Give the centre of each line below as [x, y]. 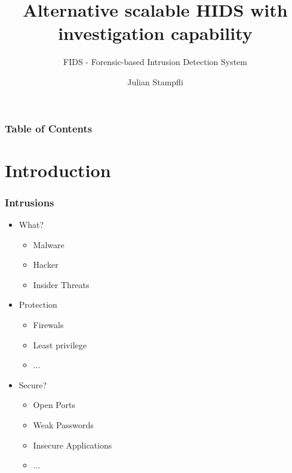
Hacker [46, 265]
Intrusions [30, 202]
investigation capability [155, 33]
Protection [38, 304]
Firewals [48, 324]
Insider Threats [61, 284]
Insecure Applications [73, 445]
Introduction [58, 170]
